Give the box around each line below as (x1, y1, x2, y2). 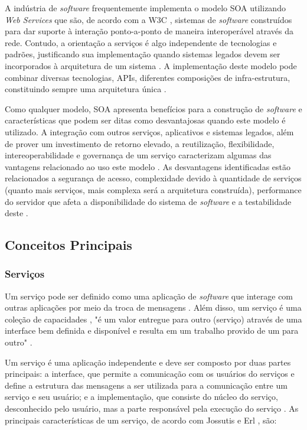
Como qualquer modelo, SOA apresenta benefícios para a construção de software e (5, 102, 302, 115)
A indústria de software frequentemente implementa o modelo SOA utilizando (5, 2, 286, 14)
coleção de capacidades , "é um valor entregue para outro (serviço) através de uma (5, 312, 302, 325)
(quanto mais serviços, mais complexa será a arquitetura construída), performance (5, 183, 302, 196)
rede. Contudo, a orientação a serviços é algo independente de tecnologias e (5, 36, 277, 48)
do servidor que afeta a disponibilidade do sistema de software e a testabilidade (5, 195, 292, 207)
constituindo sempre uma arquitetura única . (5, 83, 166, 95)
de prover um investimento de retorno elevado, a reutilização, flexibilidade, (5, 137, 275, 149)
